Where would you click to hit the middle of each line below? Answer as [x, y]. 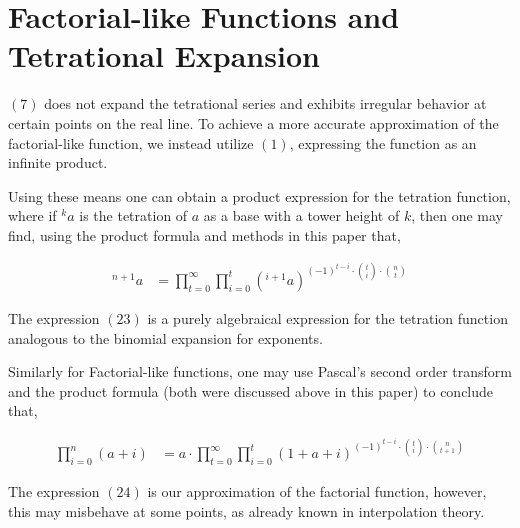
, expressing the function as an [383, 142]
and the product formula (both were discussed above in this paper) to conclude [251, 390]
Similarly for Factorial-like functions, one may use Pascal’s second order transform [260, 371]
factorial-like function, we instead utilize [131, 142]
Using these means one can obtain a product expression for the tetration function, [259, 195]
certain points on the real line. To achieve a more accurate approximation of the [253, 122]
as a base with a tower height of [301, 215]
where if [32, 215]
